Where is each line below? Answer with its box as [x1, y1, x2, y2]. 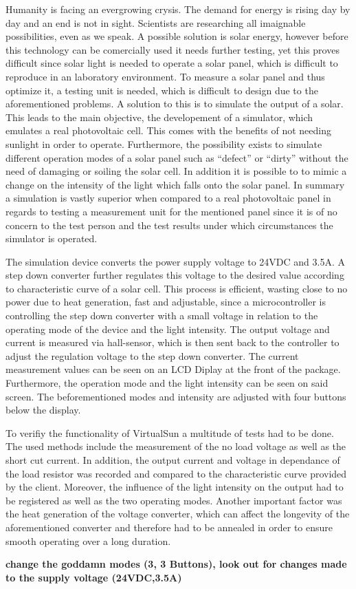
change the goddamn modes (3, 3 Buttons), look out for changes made [5, 557, 347, 571]
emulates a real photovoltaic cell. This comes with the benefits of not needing [5, 123, 331, 138]
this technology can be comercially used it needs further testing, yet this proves [5, 42, 340, 56]
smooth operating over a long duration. [5, 533, 171, 548]
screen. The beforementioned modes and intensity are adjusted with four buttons [5, 389, 346, 403]
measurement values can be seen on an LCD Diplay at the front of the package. [5, 362, 341, 376]
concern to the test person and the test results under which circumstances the [5, 217, 333, 232]
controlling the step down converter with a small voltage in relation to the [5, 308, 318, 323]
